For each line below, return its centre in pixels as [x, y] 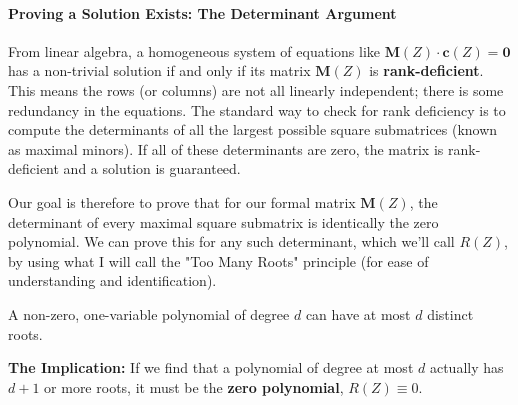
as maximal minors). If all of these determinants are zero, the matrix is [226, 148]
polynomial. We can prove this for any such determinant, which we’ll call [231, 241]
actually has [466, 367]
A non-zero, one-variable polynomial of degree [149, 313]
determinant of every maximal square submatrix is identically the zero [223, 221]
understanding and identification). [112, 280]
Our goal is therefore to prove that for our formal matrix [182, 201]
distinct [450, 313]
